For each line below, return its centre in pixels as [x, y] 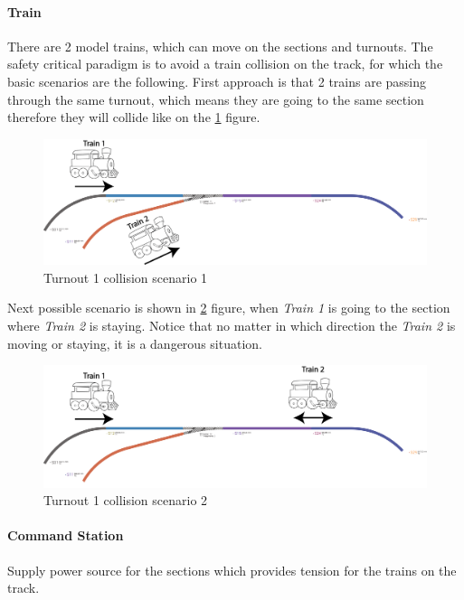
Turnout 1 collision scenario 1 [126, 277]
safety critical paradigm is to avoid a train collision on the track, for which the [225, 64]
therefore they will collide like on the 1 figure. [134, 117]
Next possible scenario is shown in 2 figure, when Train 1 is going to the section [229, 308]
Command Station [66, 535]
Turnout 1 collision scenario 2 [126, 500]
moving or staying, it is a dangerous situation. [135, 343]
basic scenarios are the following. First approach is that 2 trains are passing [217, 81]
